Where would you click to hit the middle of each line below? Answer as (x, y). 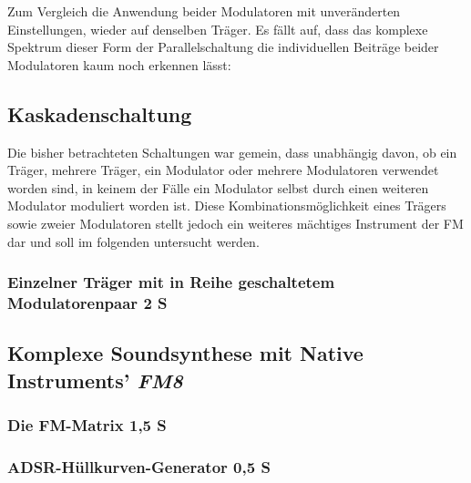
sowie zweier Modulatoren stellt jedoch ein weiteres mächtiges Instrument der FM (235, 223)
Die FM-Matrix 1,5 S (87, 425)
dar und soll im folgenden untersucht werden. (133, 241)
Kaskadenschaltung (100, 113)
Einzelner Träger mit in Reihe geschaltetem (171, 282)
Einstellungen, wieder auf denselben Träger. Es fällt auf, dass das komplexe (218, 29)
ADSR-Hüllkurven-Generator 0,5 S (139, 466)
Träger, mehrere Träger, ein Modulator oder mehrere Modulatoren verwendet (223, 170)
